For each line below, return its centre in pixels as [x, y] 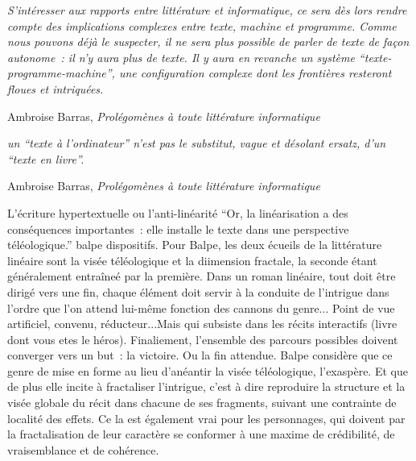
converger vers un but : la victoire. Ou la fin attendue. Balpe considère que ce [200, 355]
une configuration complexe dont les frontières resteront [255, 73]
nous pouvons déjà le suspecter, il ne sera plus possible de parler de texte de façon [208, 42]
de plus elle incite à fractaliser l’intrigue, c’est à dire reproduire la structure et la [206, 386]
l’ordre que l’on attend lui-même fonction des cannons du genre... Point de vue [201, 307]
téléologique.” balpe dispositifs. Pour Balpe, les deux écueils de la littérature [195, 245]
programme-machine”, [61, 73]
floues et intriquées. [56, 88]
